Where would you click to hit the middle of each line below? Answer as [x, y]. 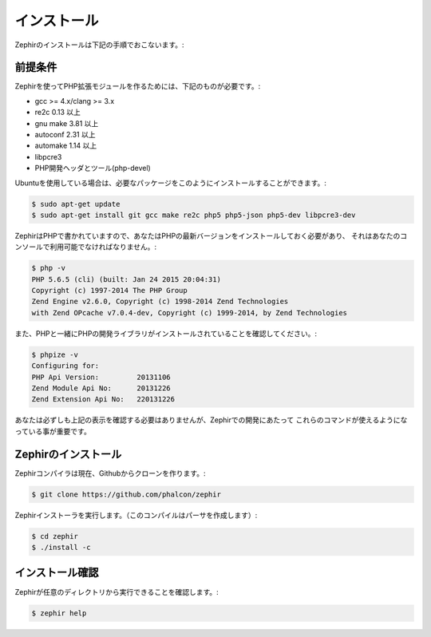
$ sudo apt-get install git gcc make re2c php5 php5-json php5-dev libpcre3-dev [194, 215]
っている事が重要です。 [53, 431]
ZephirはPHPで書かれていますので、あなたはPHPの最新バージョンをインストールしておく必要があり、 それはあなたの [208, 235]
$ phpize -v [55, 354]
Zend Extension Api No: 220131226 [103, 400]
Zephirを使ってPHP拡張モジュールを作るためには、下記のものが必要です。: [138, 86]
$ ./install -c [61, 548]
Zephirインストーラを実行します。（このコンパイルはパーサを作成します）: [136, 515]
